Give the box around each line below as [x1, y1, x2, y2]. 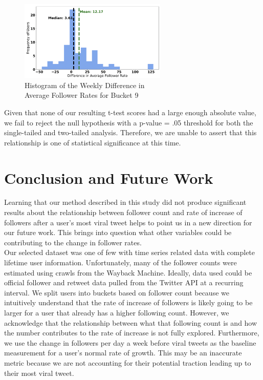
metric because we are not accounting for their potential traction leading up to [4, 357, 251, 368]
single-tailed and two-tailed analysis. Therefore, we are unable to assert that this [4, 127, 257, 138]
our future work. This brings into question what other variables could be [4, 227, 232, 238]
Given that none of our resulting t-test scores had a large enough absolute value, [4, 107, 256, 117]
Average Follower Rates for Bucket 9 [25, 90, 139, 100]
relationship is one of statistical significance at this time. [4, 137, 181, 147]
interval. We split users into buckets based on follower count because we [4, 287, 229, 298]
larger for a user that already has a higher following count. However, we [4, 307, 229, 318]
